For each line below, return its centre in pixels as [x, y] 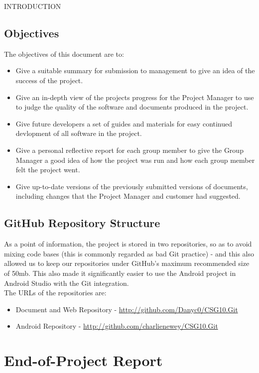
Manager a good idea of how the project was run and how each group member [135, 160]
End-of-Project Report [83, 360]
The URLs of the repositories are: [55, 293]
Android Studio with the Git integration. [66, 283]
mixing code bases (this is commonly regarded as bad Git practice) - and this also [129, 253]
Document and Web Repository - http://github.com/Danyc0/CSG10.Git [127, 309]
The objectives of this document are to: [64, 54]
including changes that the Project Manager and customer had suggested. [128, 196]
